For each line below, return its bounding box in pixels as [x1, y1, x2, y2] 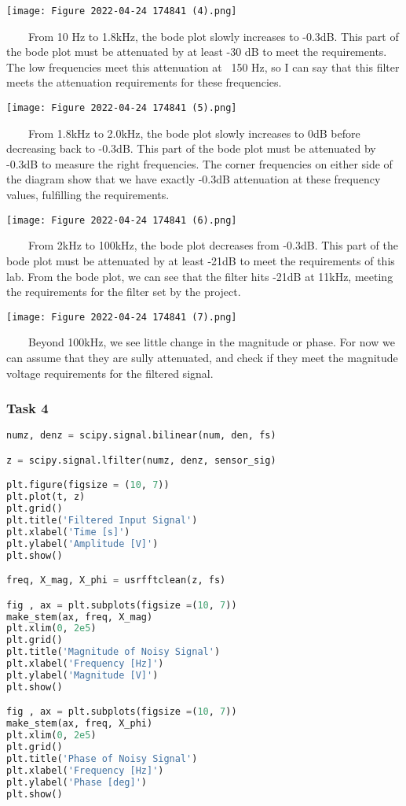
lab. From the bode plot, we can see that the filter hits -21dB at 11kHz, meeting [6, 268, 393, 284]
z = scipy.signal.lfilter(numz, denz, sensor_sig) [6, 454, 276, 466]
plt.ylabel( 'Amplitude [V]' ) [6, 538, 159, 549]
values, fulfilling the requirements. [6, 187, 170, 203]
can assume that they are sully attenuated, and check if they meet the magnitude [6, 349, 398, 365]
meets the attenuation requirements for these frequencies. [6, 74, 282, 91]
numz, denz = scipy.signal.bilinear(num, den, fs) [6, 430, 276, 442]
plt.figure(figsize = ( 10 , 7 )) [6, 479, 170, 491]
